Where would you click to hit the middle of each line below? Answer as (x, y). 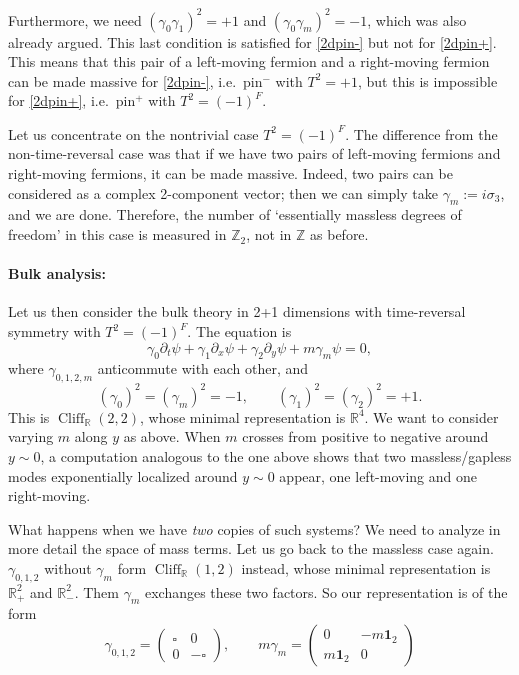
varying (31, 436)
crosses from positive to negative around (365, 436)
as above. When (172, 436)
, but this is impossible (427, 80)
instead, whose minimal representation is (366, 567)
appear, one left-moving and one (378, 475)
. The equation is (239, 331)
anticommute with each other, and (203, 368)
